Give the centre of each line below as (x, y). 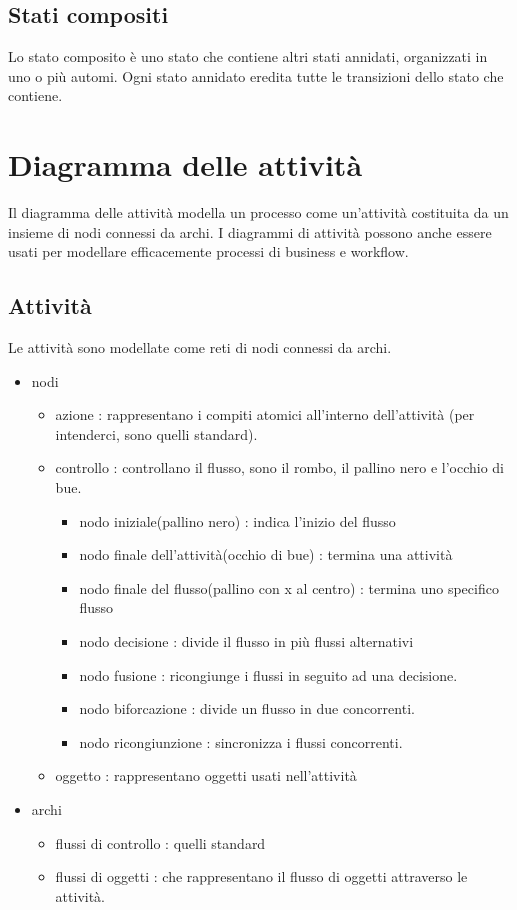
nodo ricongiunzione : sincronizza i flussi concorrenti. (241, 741)
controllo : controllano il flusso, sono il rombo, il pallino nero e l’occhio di (280, 467)
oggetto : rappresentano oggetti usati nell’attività (206, 775)
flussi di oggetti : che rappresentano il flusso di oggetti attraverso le (261, 876)
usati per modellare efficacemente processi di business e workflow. (208, 251)
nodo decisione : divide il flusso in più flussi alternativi (246, 641)
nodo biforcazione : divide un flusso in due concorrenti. (247, 708)
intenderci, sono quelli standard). (156, 433)
